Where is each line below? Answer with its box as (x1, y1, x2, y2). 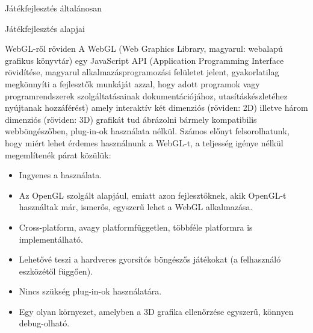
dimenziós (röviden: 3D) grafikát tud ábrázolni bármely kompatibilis (5, 113, 257, 125)
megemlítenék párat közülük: (5, 148, 111, 161)
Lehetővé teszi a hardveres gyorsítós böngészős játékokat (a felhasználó (19, 253, 281, 266)
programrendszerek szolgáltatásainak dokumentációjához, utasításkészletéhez (5, 89, 288, 102)
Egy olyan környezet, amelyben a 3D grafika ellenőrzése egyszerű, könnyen (19, 305, 294, 317)
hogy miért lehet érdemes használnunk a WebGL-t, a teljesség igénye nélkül (5, 136, 284, 149)
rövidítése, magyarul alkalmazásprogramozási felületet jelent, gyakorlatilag (5, 66, 279, 78)
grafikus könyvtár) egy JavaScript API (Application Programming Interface (5, 54, 284, 66)
